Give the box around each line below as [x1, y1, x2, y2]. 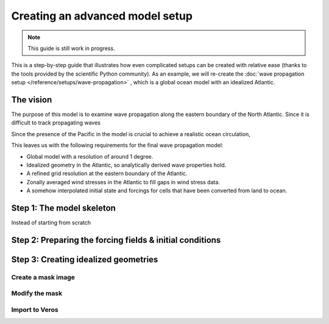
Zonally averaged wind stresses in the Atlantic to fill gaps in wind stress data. [26, 178, 221, 185]
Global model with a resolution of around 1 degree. [26, 153, 154, 160]
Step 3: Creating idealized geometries [11, 254, 158, 265]
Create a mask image [11, 273, 76, 281]
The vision [11, 95, 52, 105]
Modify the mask [11, 289, 63, 298]
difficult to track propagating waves [11, 119, 101, 126]
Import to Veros [11, 305, 58, 314]
